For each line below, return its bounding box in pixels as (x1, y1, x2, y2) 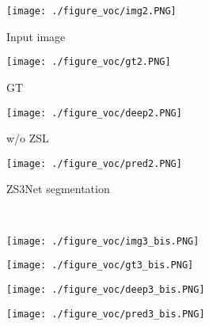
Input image (6, 28, 66, 44)
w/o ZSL (6, 130, 49, 146)
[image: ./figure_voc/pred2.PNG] (6, 157, 182, 169)
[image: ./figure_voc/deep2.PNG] (6, 107, 182, 119)
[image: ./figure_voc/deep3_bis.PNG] (6, 283, 205, 295)
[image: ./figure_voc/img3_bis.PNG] (6, 235, 199, 247)
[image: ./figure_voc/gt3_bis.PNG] (6, 260, 194, 271)
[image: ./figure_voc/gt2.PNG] (6, 56, 171, 68)
